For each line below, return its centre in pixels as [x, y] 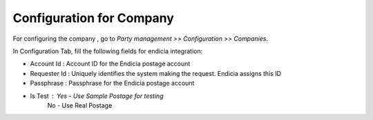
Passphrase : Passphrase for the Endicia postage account [112, 83]
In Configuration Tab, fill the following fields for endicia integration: [108, 51]
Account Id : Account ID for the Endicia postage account [110, 64]
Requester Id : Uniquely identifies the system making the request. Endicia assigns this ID [156, 73]
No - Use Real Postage [80, 105]
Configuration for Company [93, 18]
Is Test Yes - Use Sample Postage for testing [97, 96]
